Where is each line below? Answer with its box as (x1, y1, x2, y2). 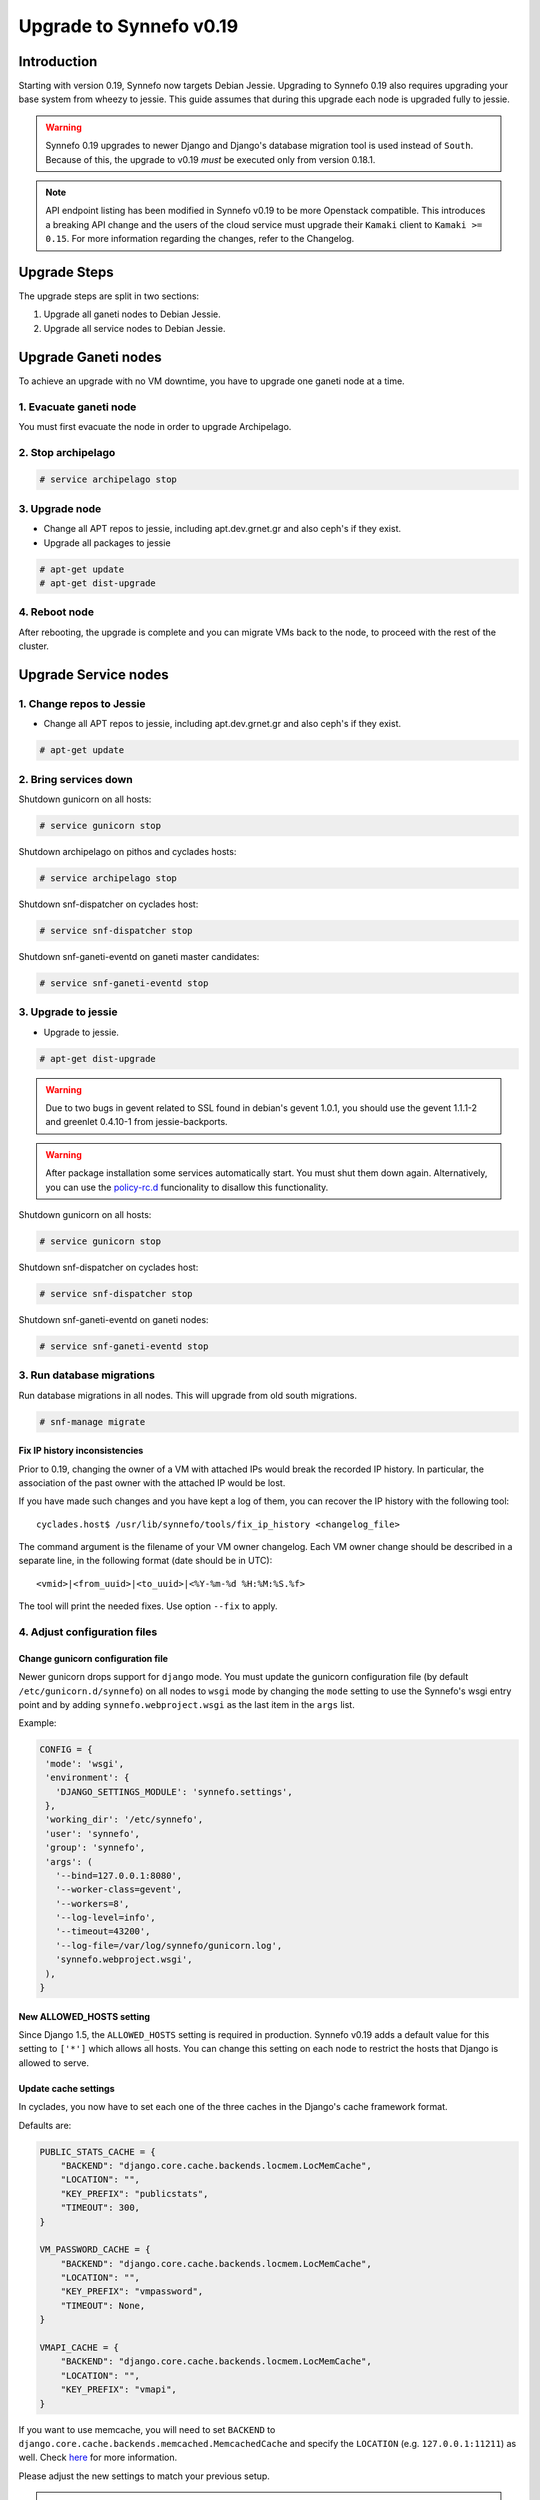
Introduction (18, 53, 98, 70)
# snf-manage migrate (39, 1416, 146, 1427)
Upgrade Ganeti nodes (18, 348, 162, 365)
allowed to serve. (18, 2056, 90, 2069)
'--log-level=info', (55, 1912, 157, 1924)
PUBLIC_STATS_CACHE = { (39, 2146, 157, 2157)
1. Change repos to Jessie (18, 696, 146, 710)
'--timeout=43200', (55, 1926, 151, 1937)
